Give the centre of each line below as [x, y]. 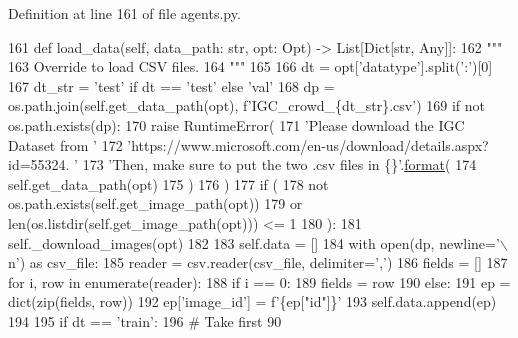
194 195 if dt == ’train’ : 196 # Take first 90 [145, 320]
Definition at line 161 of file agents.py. [124, 13]
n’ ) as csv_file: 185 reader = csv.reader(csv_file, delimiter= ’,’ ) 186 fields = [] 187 [258, 262]
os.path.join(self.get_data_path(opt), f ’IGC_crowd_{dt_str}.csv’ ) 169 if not [246, 105]
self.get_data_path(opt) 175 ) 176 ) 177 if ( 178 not [168, 183]
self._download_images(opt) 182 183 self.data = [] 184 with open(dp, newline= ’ [254, 242]
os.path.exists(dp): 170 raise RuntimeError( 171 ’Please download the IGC [236, 124]
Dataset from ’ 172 [65, 144]
